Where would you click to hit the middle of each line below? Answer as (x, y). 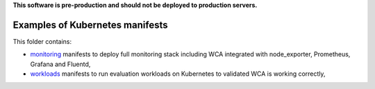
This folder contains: (42, 41)
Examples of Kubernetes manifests (90, 25)
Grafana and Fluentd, (60, 64)
